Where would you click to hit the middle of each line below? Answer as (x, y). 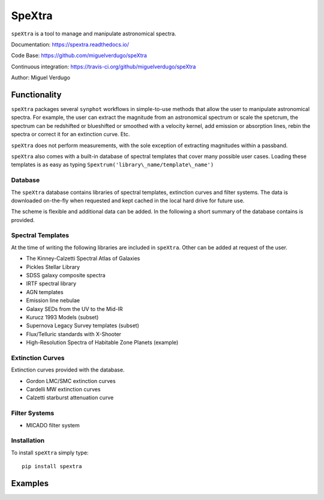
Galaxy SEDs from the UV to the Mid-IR (74, 309)
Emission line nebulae (53, 301)
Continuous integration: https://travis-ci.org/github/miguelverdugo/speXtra (103, 67)
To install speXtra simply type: (50, 453)
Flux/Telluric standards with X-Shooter (74, 334)
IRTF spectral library (51, 284)
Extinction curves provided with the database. (68, 370)
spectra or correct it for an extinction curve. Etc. (70, 134)
